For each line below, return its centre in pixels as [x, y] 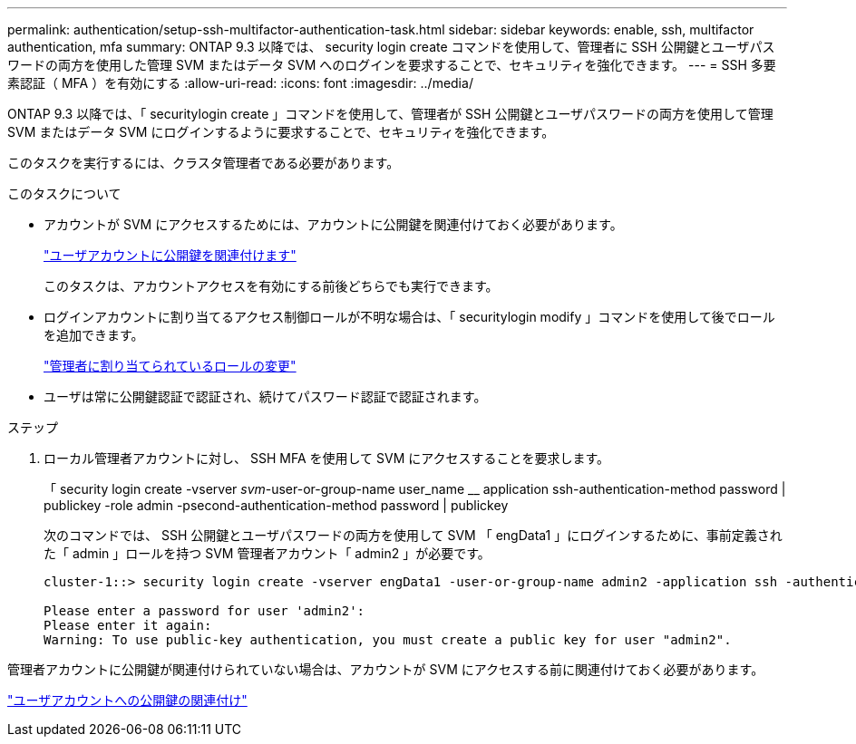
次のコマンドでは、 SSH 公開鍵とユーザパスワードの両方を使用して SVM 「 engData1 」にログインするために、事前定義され [413, 535]
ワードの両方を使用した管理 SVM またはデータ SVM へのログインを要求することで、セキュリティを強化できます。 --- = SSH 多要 [392, 65]
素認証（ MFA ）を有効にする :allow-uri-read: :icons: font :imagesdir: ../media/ [240, 83]
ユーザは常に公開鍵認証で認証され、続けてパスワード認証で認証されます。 [265, 396]
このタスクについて [64, 193]
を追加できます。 [94, 335]
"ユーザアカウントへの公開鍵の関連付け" [127, 700]
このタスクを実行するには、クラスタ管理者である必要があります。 [204, 163]
